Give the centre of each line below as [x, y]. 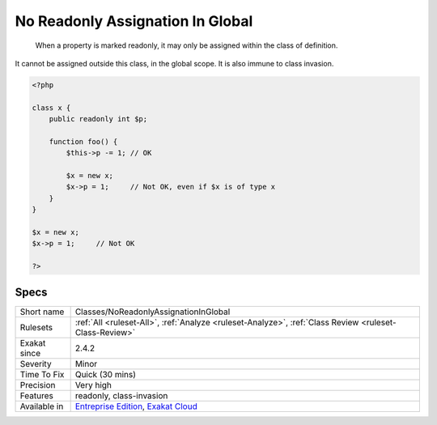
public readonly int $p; [98, 119]
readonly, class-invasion [121, 395]
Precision [38, 385]
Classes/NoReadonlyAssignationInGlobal [153, 312]
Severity [36, 363]
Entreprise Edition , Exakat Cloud [136, 406]
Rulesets [36, 327]
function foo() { [83, 141]
